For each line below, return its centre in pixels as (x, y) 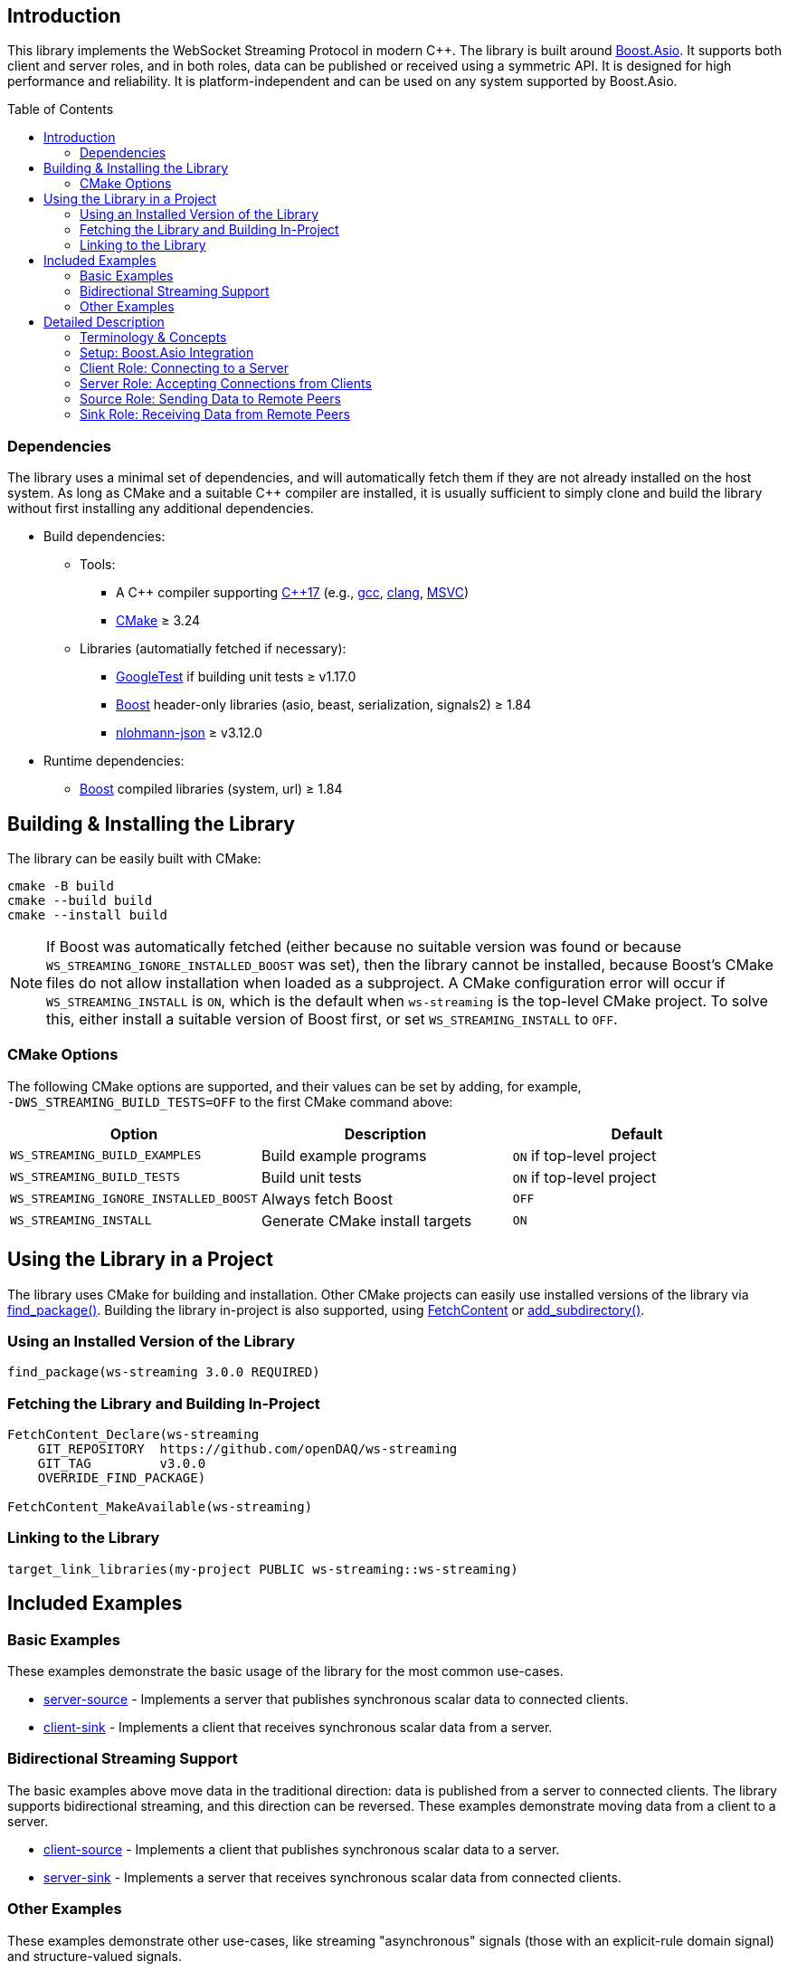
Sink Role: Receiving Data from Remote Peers (215, 414)
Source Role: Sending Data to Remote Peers (210, 399)
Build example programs (344, 1155)
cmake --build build (80, 901)
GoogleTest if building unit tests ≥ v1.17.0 (236, 677)
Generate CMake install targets (366, 1220)
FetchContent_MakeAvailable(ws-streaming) (160, 1507)
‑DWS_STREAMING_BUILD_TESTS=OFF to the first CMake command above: (230, 1101)
